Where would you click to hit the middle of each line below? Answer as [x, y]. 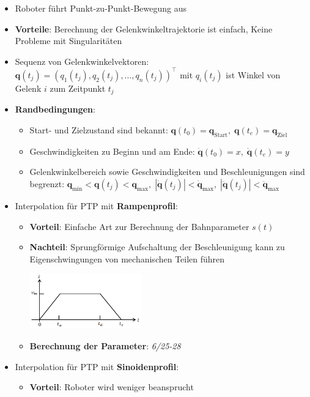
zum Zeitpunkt [78, 88]
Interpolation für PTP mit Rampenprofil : [96, 205]
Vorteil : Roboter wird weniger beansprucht [112, 387]
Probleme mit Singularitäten [68, 41]
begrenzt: [47, 183]
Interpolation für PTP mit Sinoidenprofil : [97, 366]
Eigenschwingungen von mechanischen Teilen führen [127, 258]
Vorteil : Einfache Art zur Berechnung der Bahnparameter [139, 226]
